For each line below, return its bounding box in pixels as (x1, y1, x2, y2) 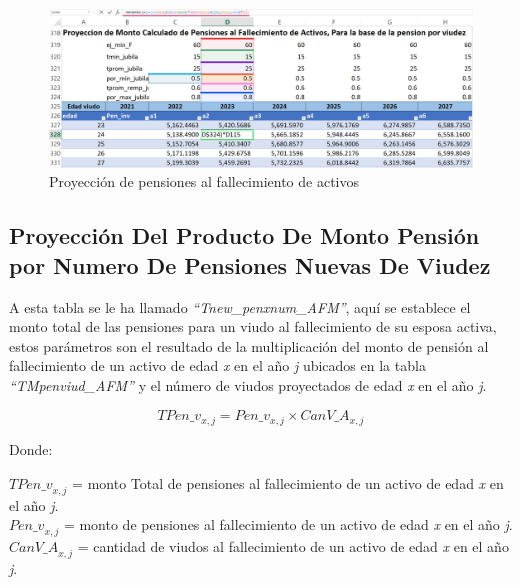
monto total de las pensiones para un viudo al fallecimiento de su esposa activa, (9, 316, 497, 337)
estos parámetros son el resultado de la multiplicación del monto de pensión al (9, 335, 489, 356)
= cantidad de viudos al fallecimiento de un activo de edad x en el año (77, 536, 509, 557)
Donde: (9, 439, 53, 460)
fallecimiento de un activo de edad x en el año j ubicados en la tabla (9, 355, 426, 376)
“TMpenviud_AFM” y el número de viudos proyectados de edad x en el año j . (9, 374, 487, 395)
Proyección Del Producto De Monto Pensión (9, 220, 480, 251)
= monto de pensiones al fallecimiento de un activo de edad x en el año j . (63, 514, 513, 535)
